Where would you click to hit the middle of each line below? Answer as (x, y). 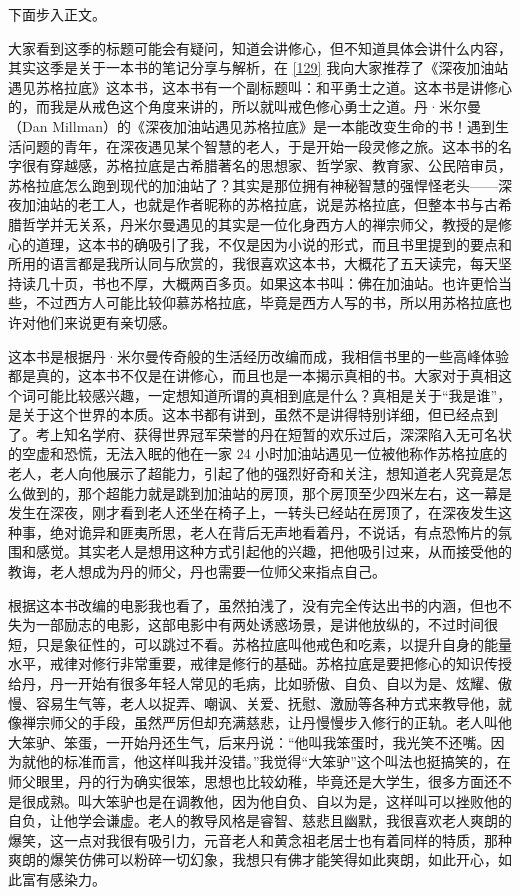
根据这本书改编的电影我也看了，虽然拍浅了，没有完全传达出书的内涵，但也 (253, 604)
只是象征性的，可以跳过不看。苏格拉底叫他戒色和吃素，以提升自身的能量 (273, 643)
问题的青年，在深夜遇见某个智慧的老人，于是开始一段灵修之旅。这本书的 (259, 145)
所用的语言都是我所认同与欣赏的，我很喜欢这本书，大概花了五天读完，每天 (253, 263)
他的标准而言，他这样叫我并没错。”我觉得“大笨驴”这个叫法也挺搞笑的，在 (273, 761)
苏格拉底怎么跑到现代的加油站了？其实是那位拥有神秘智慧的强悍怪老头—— (253, 184)
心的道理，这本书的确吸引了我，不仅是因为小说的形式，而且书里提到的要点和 (260, 243)
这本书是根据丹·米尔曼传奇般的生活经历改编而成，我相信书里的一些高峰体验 (258, 355)
